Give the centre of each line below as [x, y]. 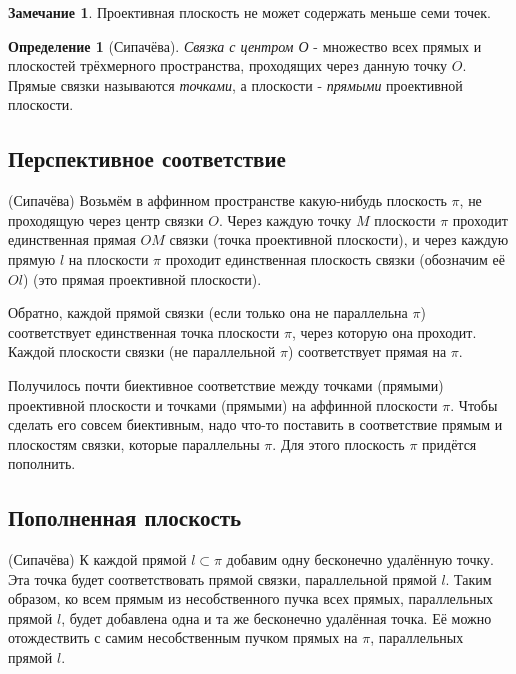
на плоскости [108, 258]
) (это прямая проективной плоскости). [142, 278]
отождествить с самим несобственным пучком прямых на [183, 637]
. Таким [468, 578]
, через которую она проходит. [384, 331]
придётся [449, 443]
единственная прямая [72, 239]
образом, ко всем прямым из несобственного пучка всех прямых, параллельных [251, 598]
